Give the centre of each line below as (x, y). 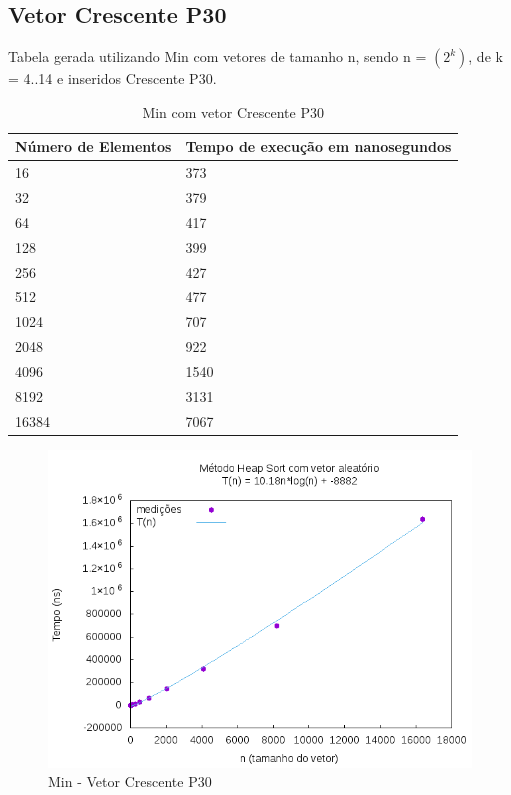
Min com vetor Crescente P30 (233, 111)
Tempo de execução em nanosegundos (318, 146)
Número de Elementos (93, 146)
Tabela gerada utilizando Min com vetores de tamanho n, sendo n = (217, 56)
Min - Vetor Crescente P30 (130, 781)
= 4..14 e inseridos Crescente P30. (112, 78)
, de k (485, 56)
